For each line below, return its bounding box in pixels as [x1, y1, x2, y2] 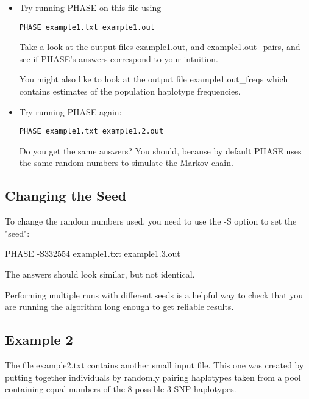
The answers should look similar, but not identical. [5, 268, 195, 281]
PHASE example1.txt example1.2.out [19, 127, 164, 136]
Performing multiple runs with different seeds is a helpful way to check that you [5, 288, 304, 301]
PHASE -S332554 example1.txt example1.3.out [5, 247, 180, 260]
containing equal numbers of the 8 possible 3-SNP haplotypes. [5, 383, 236, 395]
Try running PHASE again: [19, 105, 122, 118]
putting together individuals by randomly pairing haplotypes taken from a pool [5, 370, 301, 383]
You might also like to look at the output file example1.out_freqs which [19, 73, 288, 85]
